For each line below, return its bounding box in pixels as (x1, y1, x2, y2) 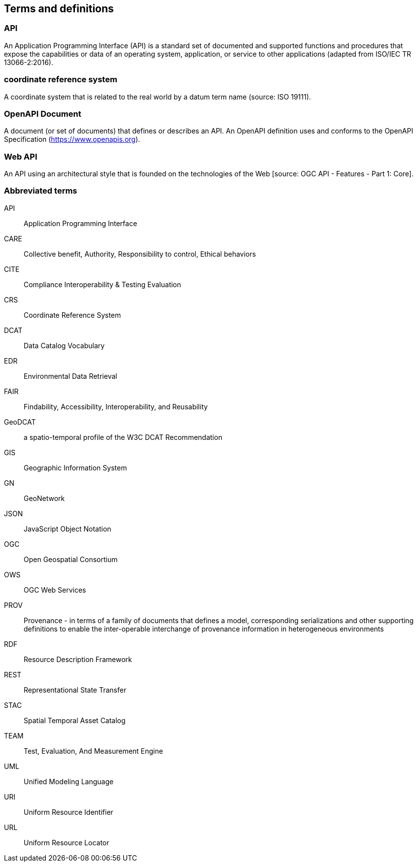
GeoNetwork (24, 494, 65, 502)
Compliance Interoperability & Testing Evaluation (24, 280, 181, 289)
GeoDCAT (4, 417, 36, 426)
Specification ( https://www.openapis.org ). (4, 135, 140, 144)
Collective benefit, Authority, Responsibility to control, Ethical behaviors (24, 249, 256, 258)
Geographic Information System (24, 463, 127, 472)
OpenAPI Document (4, 108, 81, 119)
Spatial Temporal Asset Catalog (24, 716, 126, 725)
